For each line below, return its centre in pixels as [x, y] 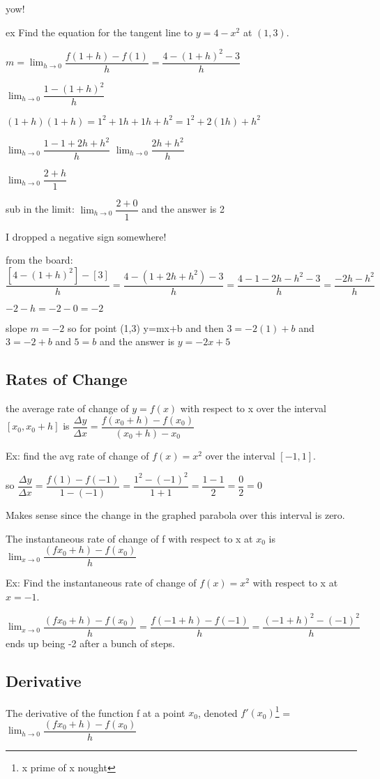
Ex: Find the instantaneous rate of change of [101, 583]
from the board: [39, 260]
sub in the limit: [40, 209]
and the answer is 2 [183, 209]
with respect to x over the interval [253, 408]
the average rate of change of [67, 408]
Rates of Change [67, 379]
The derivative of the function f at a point [96, 712]
